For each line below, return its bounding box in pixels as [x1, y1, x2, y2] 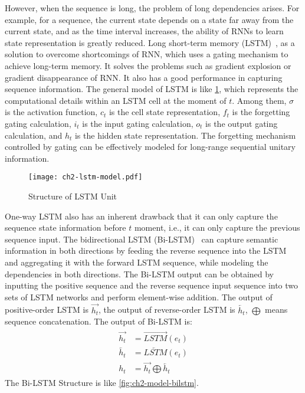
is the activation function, [5, 106, 98, 118]
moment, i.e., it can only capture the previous [134, 221, 300, 234]
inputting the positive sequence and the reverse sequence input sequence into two [5, 279, 299, 292]
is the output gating [205, 117, 278, 129]
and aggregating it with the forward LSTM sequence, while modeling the [5, 256, 268, 268]
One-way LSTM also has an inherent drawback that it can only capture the [5, 209, 278, 222]
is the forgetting [232, 106, 290, 118]
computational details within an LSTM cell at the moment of [5, 94, 227, 106]
